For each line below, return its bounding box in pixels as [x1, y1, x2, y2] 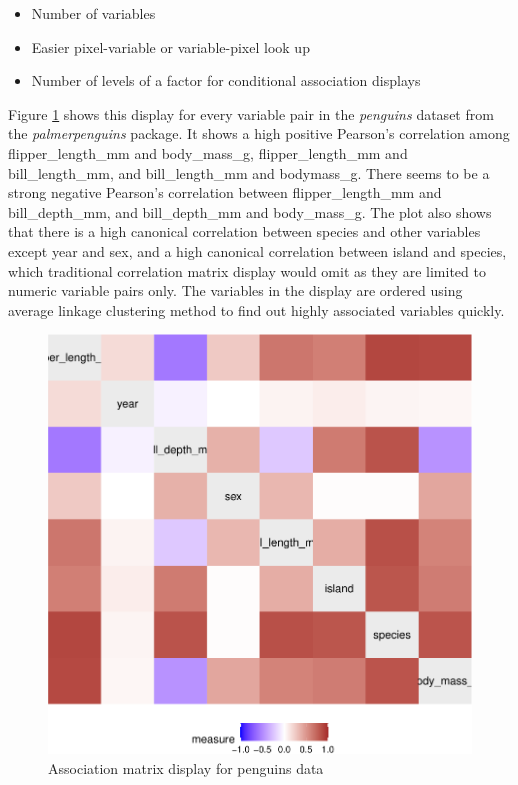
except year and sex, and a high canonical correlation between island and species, [8, 240, 507, 261]
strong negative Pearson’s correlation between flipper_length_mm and [8, 182, 442, 203]
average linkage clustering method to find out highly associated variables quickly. [8, 299, 505, 320]
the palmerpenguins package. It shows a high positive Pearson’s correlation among [8, 123, 510, 144]
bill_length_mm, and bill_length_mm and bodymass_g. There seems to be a [8, 162, 490, 183]
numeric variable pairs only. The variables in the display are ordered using [8, 280, 463, 301]
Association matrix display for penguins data [48, 758, 324, 779]
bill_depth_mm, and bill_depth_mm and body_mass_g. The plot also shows [8, 201, 492, 222]
